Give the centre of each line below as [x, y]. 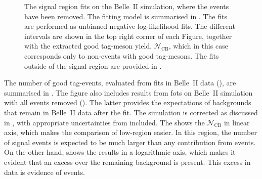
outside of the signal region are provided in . [93, 65]
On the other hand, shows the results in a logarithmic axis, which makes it [120, 152]
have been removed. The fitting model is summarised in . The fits [126, 16]
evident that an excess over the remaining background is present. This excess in [127, 162]
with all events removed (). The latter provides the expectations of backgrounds [128, 102]
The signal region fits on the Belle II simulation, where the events [127, 6]
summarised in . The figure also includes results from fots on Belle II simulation [128, 92]
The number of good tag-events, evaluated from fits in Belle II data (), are [120, 83]
